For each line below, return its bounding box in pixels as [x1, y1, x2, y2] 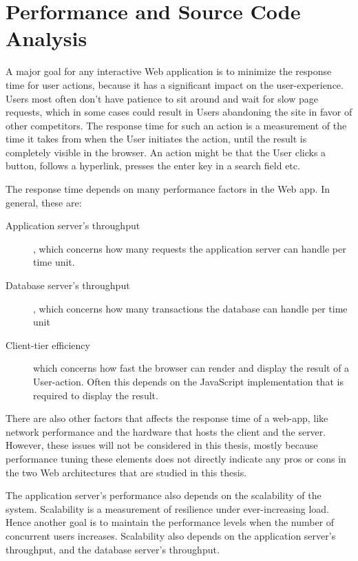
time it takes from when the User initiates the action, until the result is [6, 131, 307, 146]
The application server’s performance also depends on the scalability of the [6, 488, 322, 502]
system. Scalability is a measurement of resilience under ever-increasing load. [6, 501, 330, 516]
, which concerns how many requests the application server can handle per [33, 241, 346, 255]
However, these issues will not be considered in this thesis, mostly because [6, 438, 318, 452]
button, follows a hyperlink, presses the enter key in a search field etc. [6, 158, 300, 173]
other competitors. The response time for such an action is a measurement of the [6, 118, 347, 132]
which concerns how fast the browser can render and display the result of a [33, 361, 350, 375]
